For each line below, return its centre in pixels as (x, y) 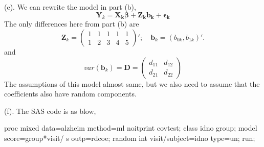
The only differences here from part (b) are (72, 24)
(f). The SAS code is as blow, (50, 111)
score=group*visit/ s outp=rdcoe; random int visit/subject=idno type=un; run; (130, 138)
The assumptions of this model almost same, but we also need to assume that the (132, 83)
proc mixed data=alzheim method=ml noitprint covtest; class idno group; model (131, 128)
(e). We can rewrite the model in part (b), (70, 7)
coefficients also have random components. (70, 94)
